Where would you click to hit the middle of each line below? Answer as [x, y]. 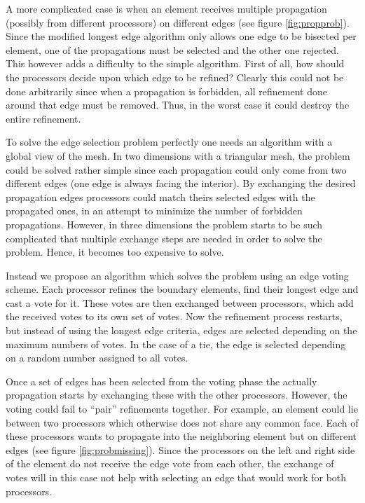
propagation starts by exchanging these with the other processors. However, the [177, 395]
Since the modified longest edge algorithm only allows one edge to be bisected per [181, 36]
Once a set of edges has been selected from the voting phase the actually [161, 381]
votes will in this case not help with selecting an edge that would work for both [176, 477]
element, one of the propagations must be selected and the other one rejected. [172, 49]
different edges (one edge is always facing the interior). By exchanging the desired [181, 183]
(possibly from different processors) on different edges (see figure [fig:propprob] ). [178, 22]
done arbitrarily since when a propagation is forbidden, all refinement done [166, 91]
